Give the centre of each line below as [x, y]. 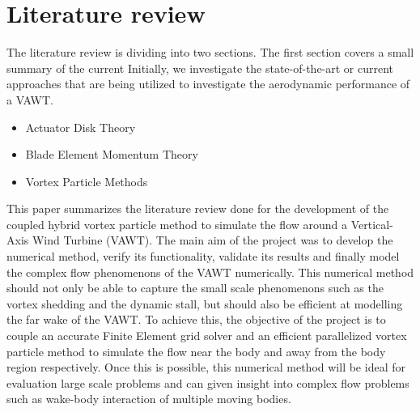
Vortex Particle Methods [87, 181]
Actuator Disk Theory [81, 127]
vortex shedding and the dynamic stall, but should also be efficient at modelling [205, 303]
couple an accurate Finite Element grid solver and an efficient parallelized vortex [207, 336]
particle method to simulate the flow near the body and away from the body [196, 351]
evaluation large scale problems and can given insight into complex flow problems [208, 382]
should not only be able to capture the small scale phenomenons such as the [195, 288]
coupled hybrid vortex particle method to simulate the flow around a [177, 224]
